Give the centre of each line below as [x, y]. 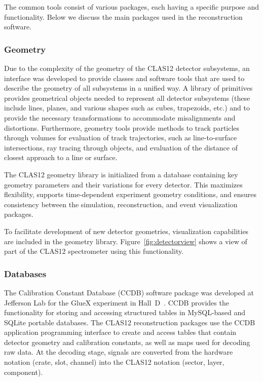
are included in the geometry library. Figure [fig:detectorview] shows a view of [126, 241]
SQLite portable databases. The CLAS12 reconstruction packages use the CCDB [130, 322]
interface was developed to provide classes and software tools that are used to [124, 78]
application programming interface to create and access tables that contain [120, 332]
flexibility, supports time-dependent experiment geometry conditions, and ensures [130, 194]
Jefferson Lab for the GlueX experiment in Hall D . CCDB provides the [117, 302]
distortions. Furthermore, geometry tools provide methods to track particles [122, 127]
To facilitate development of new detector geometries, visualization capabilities [126, 231]
